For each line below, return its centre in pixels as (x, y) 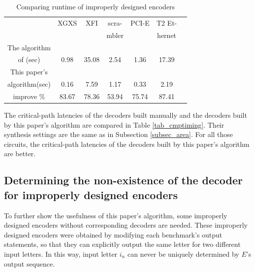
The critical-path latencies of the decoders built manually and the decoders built (126, 115)
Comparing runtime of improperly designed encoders (96, 6)
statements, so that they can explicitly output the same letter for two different (122, 244)
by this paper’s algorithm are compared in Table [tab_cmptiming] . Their (114, 124)
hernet (167, 35)
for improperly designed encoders (91, 194)
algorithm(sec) (29, 84)
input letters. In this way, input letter (61, 254)
